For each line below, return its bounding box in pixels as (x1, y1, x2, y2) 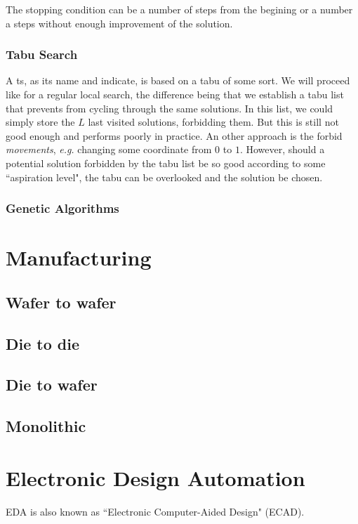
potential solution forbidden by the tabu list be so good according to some (6, 155, 326, 170)
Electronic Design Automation (6, 463, 305, 492)
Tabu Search (6, 46, 78, 63)
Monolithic (6, 415, 86, 437)
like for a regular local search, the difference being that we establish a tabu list (6, 87, 344, 101)
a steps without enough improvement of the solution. (6, 15, 233, 30)
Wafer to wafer (6, 291, 117, 313)
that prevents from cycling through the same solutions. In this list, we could (6, 100, 333, 115)
